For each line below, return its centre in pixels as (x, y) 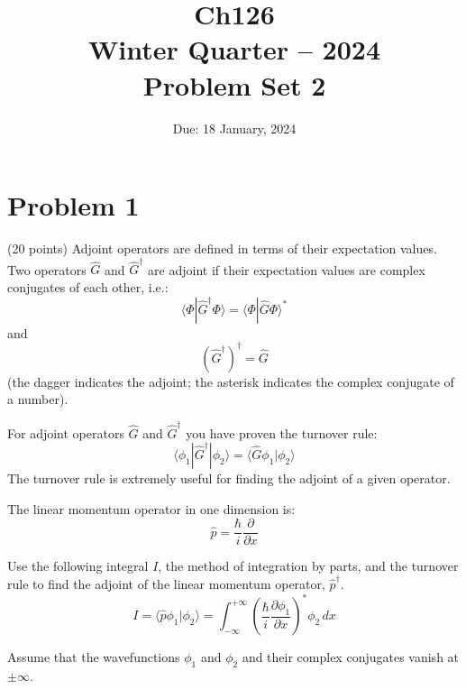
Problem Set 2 (234, 84)
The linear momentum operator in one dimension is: (151, 508)
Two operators (47, 269)
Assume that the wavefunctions (94, 657)
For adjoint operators (66, 432)
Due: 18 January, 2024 (234, 128)
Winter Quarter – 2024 (234, 49)
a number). (38, 399)
